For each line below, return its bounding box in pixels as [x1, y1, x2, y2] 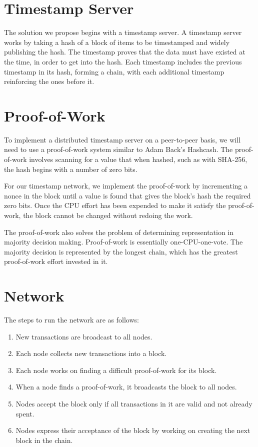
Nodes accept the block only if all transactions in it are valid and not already [15, 398, 252, 409]
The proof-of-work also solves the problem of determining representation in [4, 226, 234, 237]
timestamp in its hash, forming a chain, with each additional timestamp [4, 66, 224, 76]
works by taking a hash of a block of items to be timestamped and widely [4, 36, 230, 47]
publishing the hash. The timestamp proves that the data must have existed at [4, 46, 245, 57]
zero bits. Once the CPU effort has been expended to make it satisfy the [4, 200, 226, 210]
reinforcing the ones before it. [4, 76, 94, 86]
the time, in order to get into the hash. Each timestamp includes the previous [4, 56, 242, 66]
